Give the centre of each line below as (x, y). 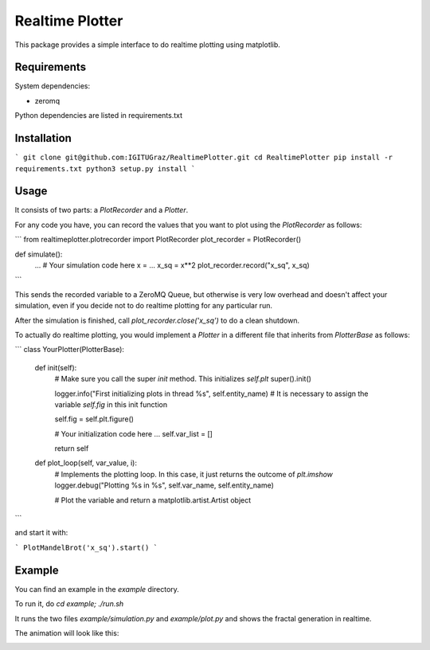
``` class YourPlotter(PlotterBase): (70, 350)
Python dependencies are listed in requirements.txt (99, 116)
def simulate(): (39, 254)
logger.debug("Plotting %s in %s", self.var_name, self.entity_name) (164, 485)
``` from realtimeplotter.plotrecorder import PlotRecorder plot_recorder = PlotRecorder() (158, 240)
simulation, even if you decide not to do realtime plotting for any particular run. (143, 306)
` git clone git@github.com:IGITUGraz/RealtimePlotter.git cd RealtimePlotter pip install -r (204, 158)
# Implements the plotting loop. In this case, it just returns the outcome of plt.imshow (194, 474)
